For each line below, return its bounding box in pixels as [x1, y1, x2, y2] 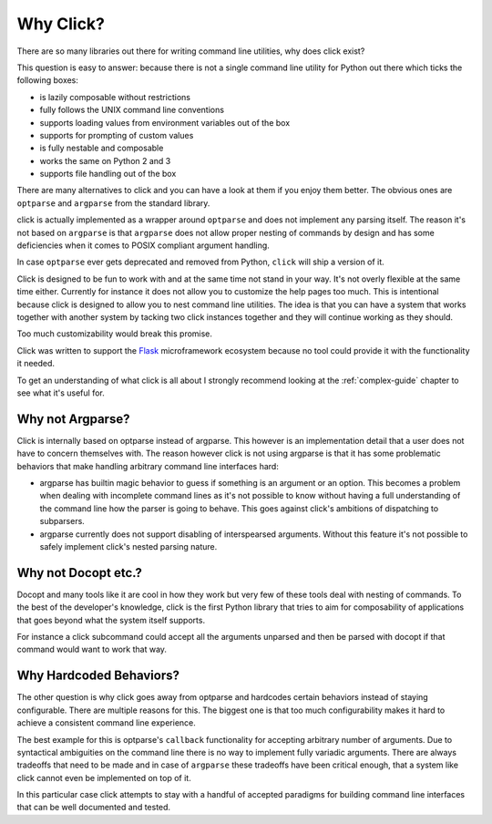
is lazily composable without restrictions [39, 91, 191, 102]
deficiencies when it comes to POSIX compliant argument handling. [16, 240, 271, 251]
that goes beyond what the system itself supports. [16, 614, 205, 625]
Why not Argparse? [16, 411, 130, 427]
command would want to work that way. [16, 644, 168, 655]
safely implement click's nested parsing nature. [39, 541, 218, 551]
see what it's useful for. [16, 387, 105, 398]
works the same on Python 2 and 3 [39, 155, 171, 166]
